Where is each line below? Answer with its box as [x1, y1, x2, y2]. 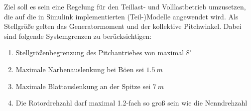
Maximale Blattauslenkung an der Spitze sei [15, 81, 151, 91]
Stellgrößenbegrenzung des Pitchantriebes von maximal [15, 47, 184, 58]
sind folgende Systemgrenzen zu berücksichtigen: [4, 30, 152, 41]
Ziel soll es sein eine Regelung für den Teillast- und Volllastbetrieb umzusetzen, [4, 1, 246, 11]
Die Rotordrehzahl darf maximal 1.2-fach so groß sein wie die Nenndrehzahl [15, 98, 248, 108]
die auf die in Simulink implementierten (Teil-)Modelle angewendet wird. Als [4, 11, 239, 21]
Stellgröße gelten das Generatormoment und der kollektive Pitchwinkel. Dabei [4, 21, 242, 31]
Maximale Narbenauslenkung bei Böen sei [15, 64, 144, 74]
